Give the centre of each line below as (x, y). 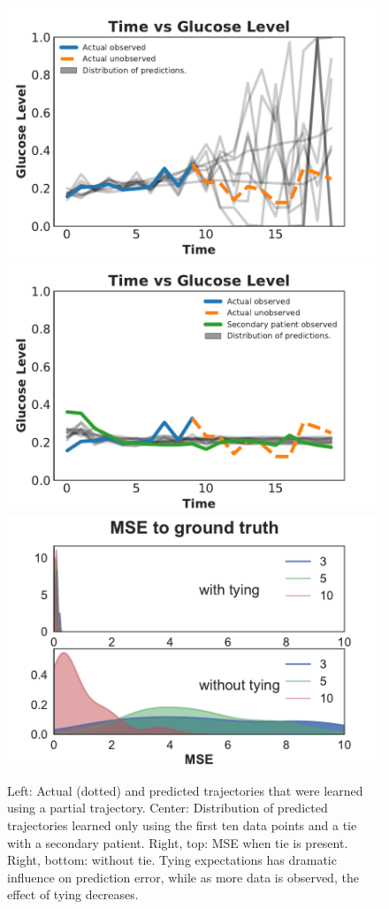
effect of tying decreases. (73, 894)
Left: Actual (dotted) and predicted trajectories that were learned (185, 790)
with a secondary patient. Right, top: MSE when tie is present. (178, 842)
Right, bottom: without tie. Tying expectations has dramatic (172, 860)
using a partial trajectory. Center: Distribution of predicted (168, 808)
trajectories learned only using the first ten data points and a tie (182, 824)
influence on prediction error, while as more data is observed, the (183, 877)
